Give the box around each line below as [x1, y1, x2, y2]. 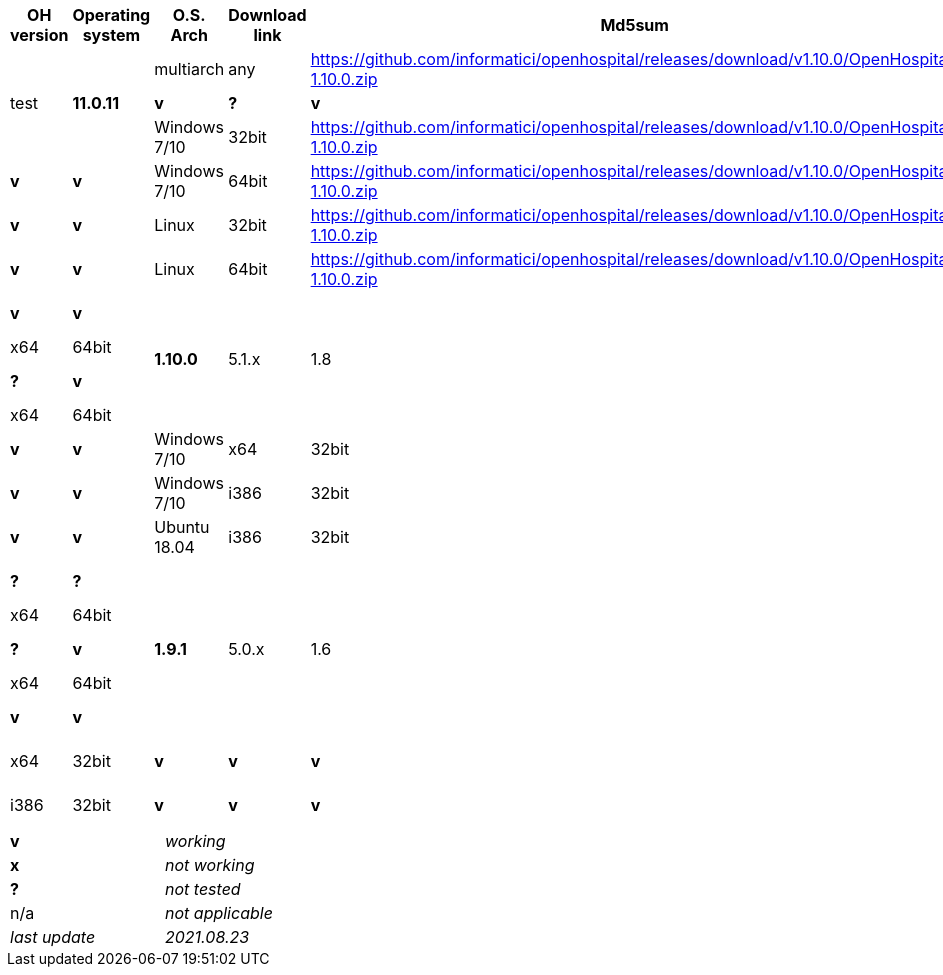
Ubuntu [154, 517, 210, 537]
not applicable [165, 903, 273, 923]
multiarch [154, 59, 225, 79]
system [82, 25, 141, 45]
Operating [72, 5, 151, 25]
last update [10, 927, 96, 947]
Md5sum [600, 15, 669, 35]
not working [165, 855, 255, 875]
